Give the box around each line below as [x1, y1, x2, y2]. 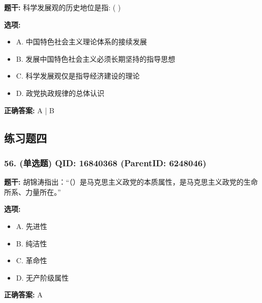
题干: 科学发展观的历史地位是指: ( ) [4, 2, 121, 12]
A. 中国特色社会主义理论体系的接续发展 [16, 36, 147, 47]
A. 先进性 [16, 220, 47, 231]
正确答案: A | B [4, 105, 54, 115]
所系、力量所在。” [4, 186, 61, 197]
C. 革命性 [16, 255, 47, 266]
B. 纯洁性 [16, 238, 47, 248]
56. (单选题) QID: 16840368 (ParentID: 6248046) [4, 156, 207, 169]
